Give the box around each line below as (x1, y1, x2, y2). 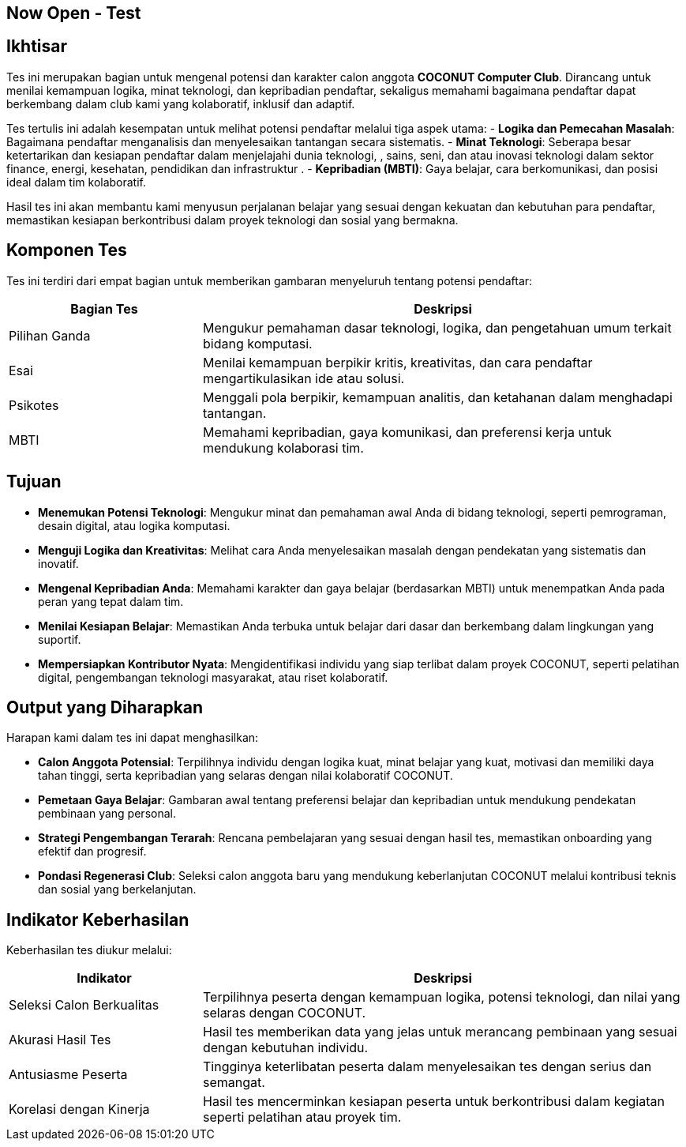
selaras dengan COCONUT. (202, 1005, 366, 1021)
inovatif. (38, 556, 79, 570)
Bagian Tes (70, 300, 138, 317)
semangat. (202, 1074, 265, 1091)
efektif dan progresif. (38, 844, 147, 859)
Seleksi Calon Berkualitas (9, 997, 159, 1013)
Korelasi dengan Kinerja (9, 1101, 150, 1118)
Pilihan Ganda (9, 327, 91, 344)
